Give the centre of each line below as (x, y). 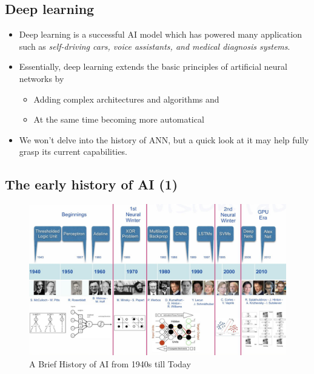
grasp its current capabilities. (73, 151)
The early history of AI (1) (92, 184)
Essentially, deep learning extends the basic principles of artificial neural (153, 66)
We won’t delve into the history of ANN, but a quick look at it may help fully (164, 139)
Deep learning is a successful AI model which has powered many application (160, 34)
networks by (42, 78)
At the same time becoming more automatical (119, 119)
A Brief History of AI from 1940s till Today (110, 364)
